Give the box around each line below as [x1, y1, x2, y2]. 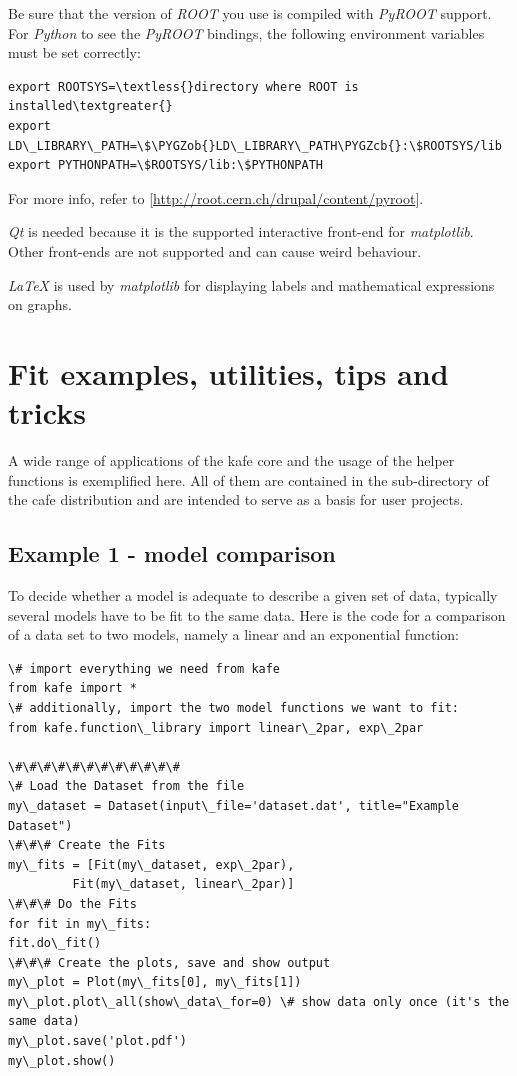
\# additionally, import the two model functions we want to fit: [8, 700, 460, 715]
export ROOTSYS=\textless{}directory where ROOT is [8, 79, 359, 94]
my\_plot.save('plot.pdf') [8, 1034, 187, 1049]
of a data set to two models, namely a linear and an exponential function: [8, 624, 459, 645]
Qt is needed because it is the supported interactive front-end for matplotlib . [8, 221, 474, 242]
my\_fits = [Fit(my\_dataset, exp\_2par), [8, 857, 295, 872]
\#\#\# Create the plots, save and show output [8, 955, 331, 970]
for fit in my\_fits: [8, 916, 152, 931]
